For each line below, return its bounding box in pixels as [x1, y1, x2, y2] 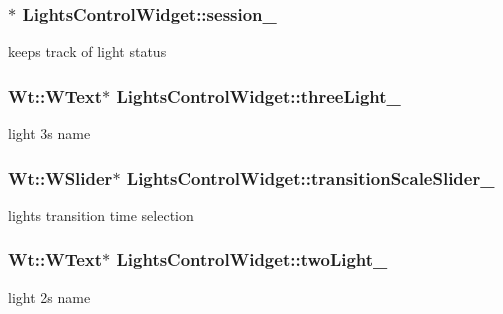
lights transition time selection [8, 204, 194, 225]
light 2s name [8, 286, 91, 307]
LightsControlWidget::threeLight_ [116, 83, 401, 108]
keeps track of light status [8, 41, 167, 62]
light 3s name [8, 123, 91, 144]
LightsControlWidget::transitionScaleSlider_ [126, 165, 495, 190]
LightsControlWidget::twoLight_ [116, 247, 388, 272]
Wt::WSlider [8, 165, 113, 190]
